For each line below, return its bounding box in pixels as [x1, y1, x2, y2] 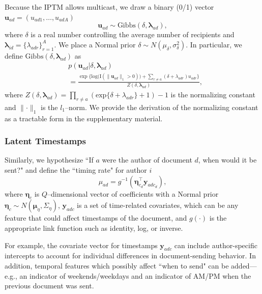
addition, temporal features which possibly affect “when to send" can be [5, 260, 229, 271]
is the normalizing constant [170, 89, 255, 99]
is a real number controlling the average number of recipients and [31, 29, 235, 40]
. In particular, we [186, 39, 242, 49]
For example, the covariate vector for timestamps [5, 239, 158, 250]
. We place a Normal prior [54, 39, 136, 49]
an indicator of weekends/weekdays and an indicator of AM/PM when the [19, 270, 251, 281]
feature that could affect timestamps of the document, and [5, 212, 187, 223]
